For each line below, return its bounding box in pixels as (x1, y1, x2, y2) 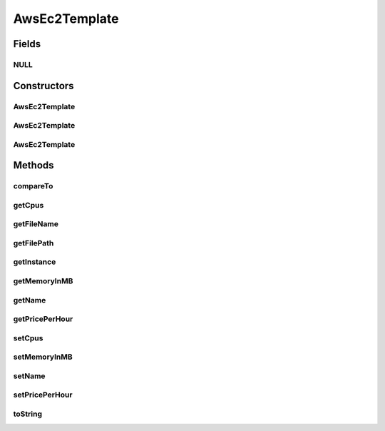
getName (13, 295, 46, 305)
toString (13, 409, 43, 419)
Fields (13, 38, 41, 50)
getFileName (13, 219, 58, 229)
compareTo (13, 181, 53, 191)
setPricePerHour (13, 390, 73, 400)
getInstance (13, 257, 56, 267)
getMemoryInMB (13, 276, 73, 286)
